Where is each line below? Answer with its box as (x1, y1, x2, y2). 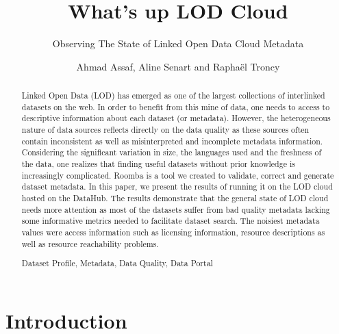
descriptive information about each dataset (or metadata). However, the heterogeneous (21, 112, 331, 124)
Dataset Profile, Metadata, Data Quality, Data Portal (21, 257, 213, 269)
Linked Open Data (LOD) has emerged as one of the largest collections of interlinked (21, 90, 325, 101)
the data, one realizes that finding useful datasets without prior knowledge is (21, 158, 295, 170)
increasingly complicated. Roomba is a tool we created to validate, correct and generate (21, 169, 334, 181)
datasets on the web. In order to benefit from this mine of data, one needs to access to (21, 101, 330, 112)
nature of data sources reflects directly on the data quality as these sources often (21, 124, 310, 136)
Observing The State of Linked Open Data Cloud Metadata (52, 36, 304, 51)
